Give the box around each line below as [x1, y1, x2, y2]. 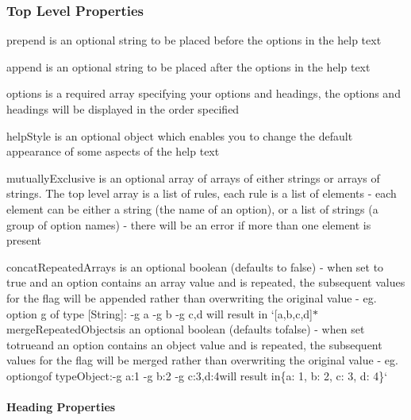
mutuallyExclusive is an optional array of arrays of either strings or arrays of [6, 169, 380, 186]
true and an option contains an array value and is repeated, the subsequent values [6, 274, 405, 291]
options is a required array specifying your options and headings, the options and [6, 85, 401, 102]
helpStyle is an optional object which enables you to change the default [6, 127, 353, 144]
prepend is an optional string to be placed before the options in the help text [6, 32, 382, 48]
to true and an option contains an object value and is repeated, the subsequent [6, 336, 382, 353]
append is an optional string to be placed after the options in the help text [6, 58, 371, 75]
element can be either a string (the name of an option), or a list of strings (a [6, 200, 378, 217]
